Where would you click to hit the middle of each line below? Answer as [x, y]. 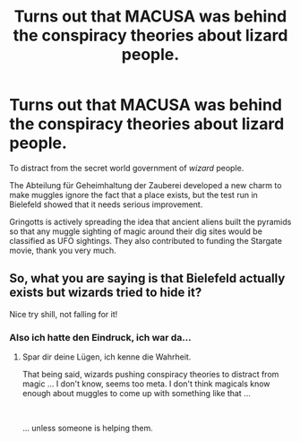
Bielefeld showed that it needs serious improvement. [106, 204]
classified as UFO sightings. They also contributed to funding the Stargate [146, 240]
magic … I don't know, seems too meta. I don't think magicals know [146, 384]
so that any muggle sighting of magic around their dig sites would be [136, 231]
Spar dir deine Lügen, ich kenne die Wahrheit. [107, 357]
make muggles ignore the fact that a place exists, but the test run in [133, 195]
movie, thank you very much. [63, 250]
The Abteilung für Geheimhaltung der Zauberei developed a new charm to [146, 185]
